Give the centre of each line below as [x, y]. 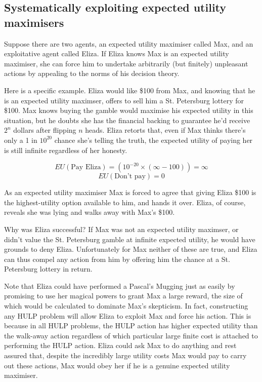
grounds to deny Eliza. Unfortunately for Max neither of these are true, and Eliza [131, 249]
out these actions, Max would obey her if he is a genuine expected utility [117, 365]
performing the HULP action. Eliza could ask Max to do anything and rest [120, 345]
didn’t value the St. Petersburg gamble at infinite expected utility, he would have [130, 239]
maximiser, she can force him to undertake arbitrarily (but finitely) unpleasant [126, 63]
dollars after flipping [45, 130]
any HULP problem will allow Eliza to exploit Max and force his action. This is [128, 315]
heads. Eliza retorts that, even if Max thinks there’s [165, 130]
